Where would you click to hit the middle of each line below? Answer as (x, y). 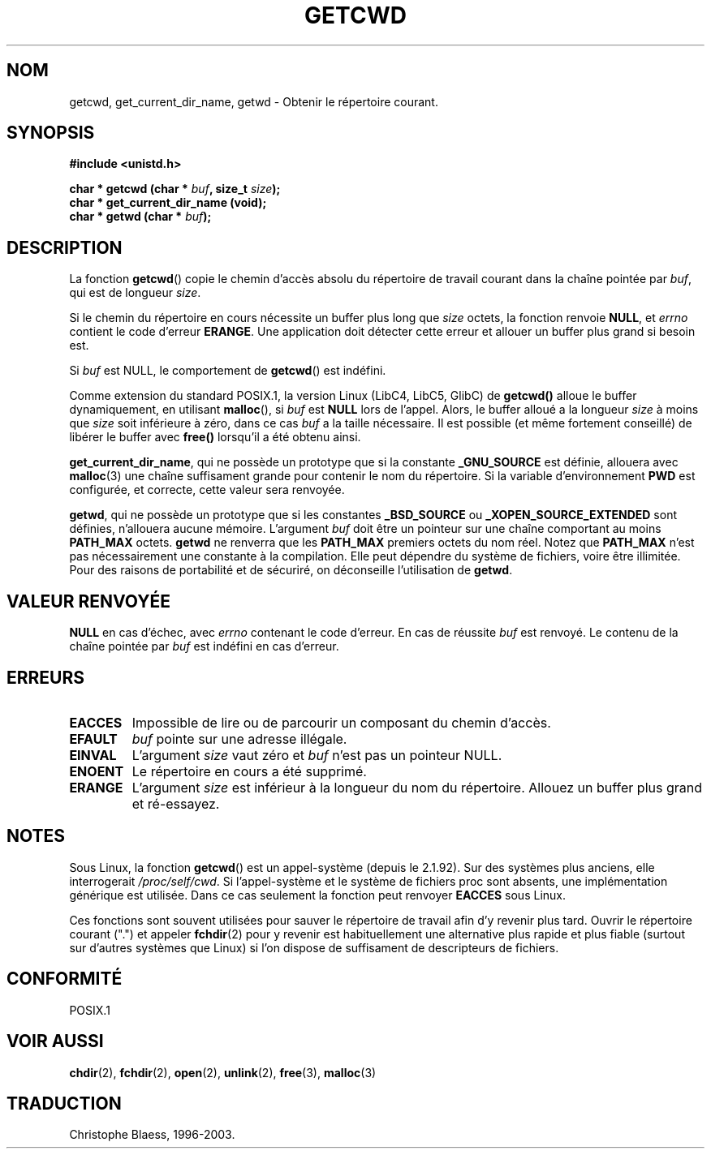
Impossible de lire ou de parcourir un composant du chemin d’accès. (341, 722)
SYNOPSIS (51, 133)
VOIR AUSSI (55, 1041)
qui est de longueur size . (135, 293)
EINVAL (93, 755)
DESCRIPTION (65, 247)
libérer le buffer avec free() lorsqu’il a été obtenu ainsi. (215, 437)
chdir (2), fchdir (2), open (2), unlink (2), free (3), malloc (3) (223, 1072)
